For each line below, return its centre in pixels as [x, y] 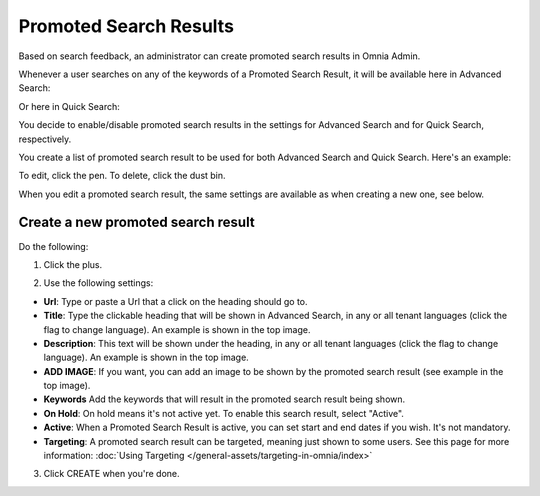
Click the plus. [73, 264]
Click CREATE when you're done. [111, 474]
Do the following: [53, 246]
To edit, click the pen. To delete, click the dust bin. [122, 176]
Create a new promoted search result [136, 222]
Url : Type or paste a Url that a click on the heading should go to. [176, 301]
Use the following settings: [98, 283]
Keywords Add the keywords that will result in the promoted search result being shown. [224, 399]
